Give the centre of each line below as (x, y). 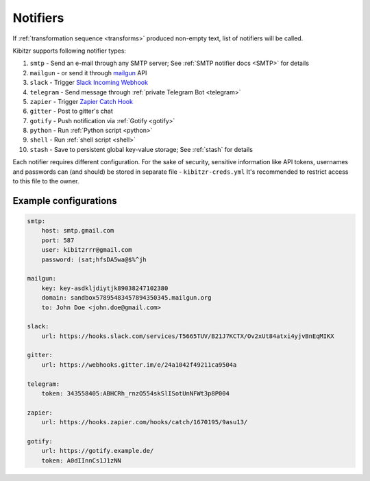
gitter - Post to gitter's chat (71, 111)
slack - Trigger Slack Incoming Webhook (89, 83)
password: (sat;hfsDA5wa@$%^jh (94, 259)
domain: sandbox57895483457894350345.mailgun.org (126, 298)
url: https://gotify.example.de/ (98, 451)
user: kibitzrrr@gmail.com (87, 250)
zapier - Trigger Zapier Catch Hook (82, 101)
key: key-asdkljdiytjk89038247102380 (105, 288)
